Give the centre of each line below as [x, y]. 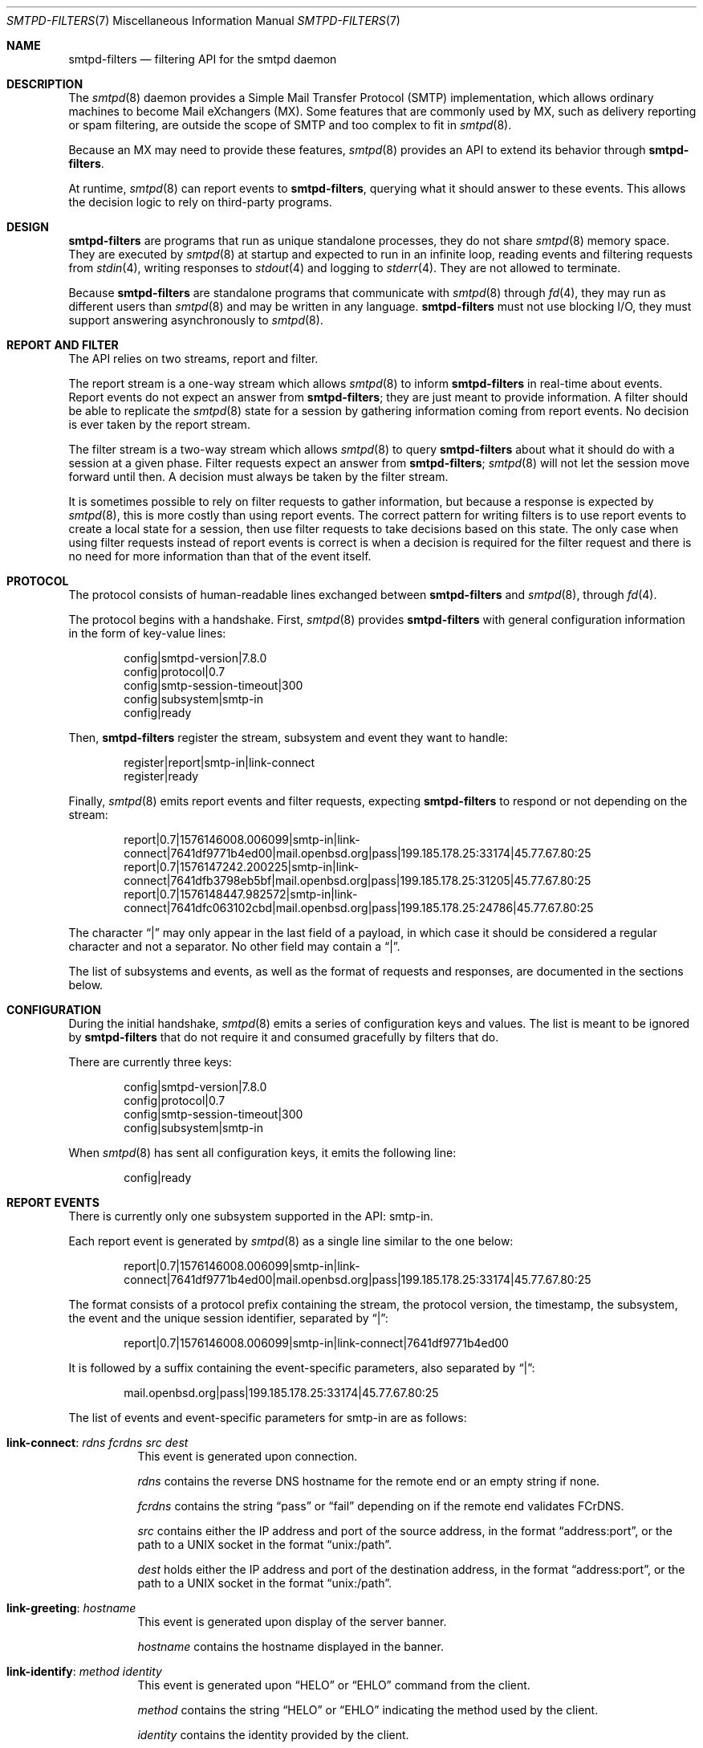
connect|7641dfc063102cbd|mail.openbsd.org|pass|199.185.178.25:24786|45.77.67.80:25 [359, 908]
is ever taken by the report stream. [159, 424]
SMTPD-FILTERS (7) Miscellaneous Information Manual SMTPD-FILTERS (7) [203, 20]
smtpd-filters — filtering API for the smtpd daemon [203, 59]
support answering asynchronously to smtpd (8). [196, 320]
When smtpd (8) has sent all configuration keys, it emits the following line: [262, 1153]
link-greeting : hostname [71, 1608]
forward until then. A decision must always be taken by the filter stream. [258, 477]
